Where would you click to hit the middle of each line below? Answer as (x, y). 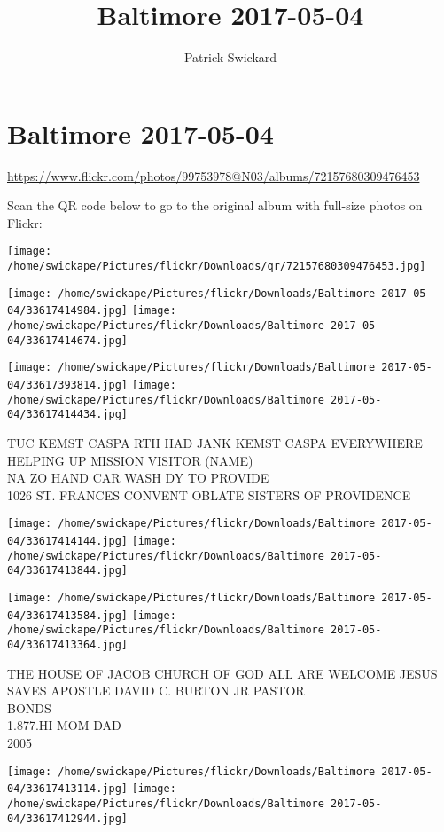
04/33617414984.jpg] (68, 311)
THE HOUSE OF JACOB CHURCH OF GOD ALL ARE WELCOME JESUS (222, 673)
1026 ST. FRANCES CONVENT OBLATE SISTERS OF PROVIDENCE (209, 494)
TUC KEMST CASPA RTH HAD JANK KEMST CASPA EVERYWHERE (215, 443)
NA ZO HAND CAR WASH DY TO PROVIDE (138, 478)
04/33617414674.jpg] (68, 340)
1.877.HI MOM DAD (64, 725)
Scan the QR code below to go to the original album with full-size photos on (215, 205)
